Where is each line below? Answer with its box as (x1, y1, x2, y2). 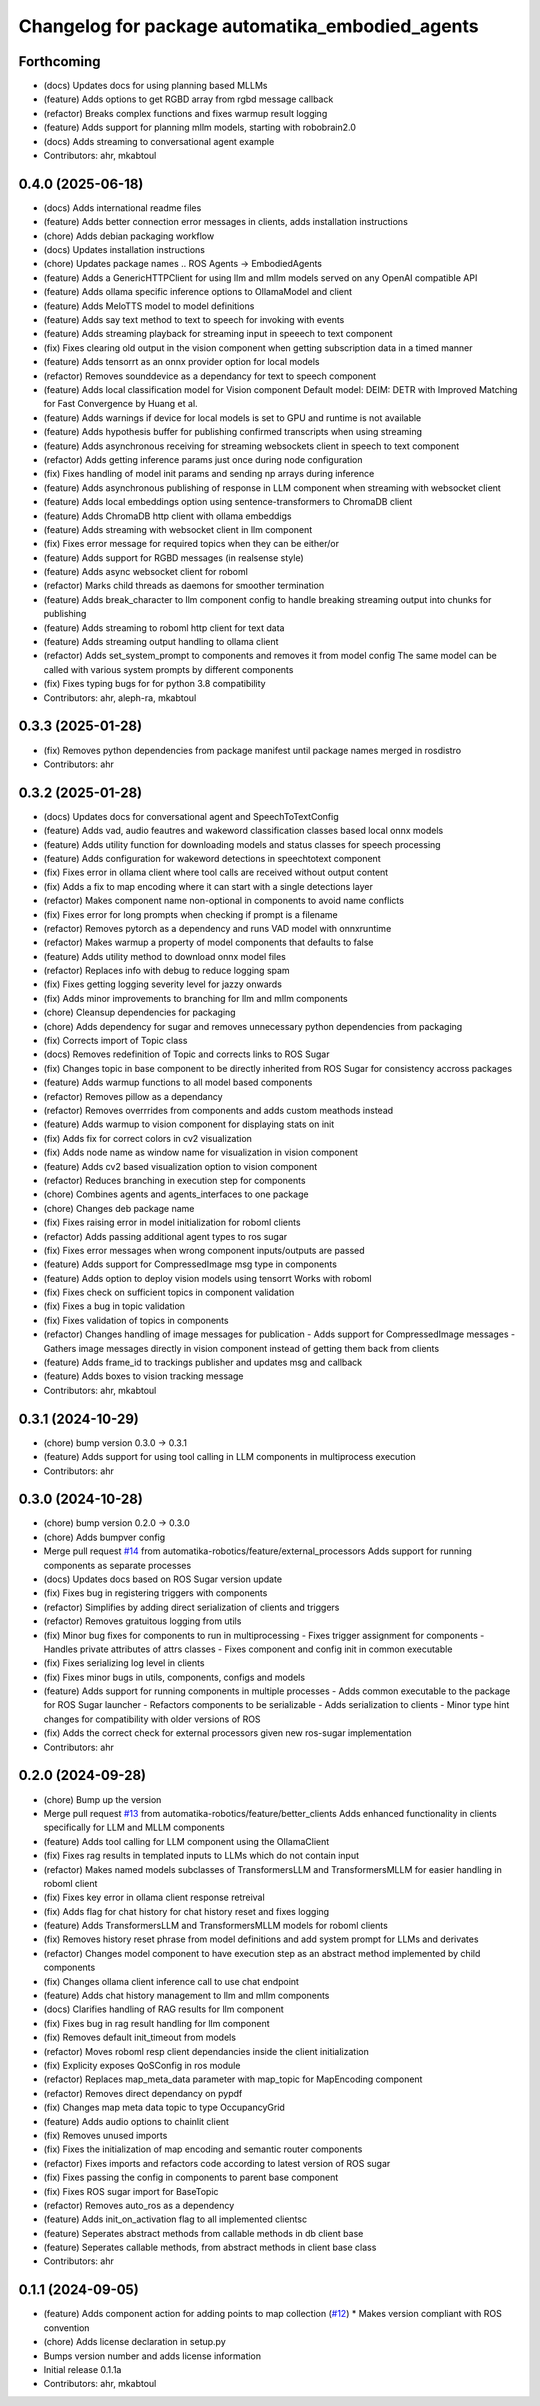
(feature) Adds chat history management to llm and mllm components (43, 1990, 330, 2002)
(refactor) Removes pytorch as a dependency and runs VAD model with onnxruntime (43, 922, 392, 934)
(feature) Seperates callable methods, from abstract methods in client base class (43, 2241, 377, 2254)
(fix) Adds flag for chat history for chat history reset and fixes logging (43, 1905, 330, 1917)
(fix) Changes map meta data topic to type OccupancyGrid (43, 2101, 285, 2114)
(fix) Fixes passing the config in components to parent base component (43, 2171, 339, 2184)
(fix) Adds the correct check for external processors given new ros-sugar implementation (43, 1727, 412, 1739)
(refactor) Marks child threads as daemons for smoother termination (43, 580, 325, 592)
